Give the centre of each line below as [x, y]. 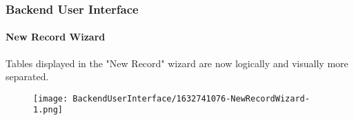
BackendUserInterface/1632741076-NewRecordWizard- [191, 98]
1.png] [48, 110]
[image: [51, 98]
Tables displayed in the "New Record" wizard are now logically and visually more [177, 63]
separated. [27, 76]
